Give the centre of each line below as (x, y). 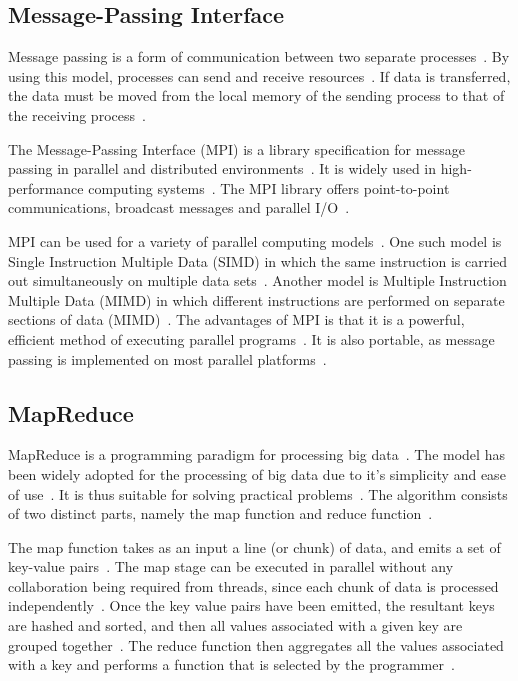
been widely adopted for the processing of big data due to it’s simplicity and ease (257, 473)
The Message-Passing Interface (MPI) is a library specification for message (236, 148)
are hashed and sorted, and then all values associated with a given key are (235, 625)
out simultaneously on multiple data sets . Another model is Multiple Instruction (257, 280)
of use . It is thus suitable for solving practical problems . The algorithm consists (258, 493)
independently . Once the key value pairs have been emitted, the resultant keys (251, 605)
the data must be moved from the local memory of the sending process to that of (256, 95)
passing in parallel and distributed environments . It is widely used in (222, 168)
